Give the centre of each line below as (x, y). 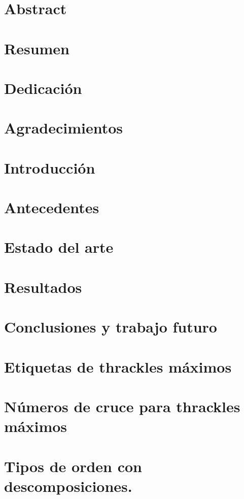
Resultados (43, 287)
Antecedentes (52, 207)
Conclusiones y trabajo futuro (111, 327)
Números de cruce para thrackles (122, 406)
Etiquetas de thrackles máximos (118, 366)
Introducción (50, 167)
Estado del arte (59, 247)
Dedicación (43, 88)
